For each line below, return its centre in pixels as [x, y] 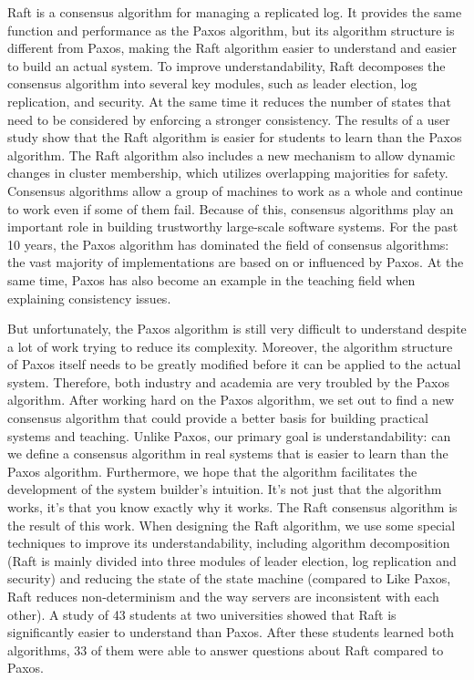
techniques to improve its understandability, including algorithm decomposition [229, 543]
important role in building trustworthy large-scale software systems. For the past [233, 227]
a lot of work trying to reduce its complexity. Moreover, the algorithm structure [230, 346]
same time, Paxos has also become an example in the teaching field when [211, 279]
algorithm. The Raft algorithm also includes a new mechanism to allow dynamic [232, 155]
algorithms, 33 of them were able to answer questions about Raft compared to [226, 649]
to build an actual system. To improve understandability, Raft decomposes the [227, 65]
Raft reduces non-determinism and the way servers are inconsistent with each [223, 596]
